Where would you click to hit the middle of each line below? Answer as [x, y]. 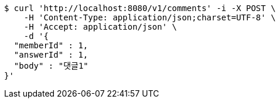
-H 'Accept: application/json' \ [100, 27]
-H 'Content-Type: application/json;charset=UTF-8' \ [150, 17]
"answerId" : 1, [51, 55]
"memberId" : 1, [51, 45]
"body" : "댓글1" [51, 66]
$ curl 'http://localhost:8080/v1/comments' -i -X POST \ [140, 8]
